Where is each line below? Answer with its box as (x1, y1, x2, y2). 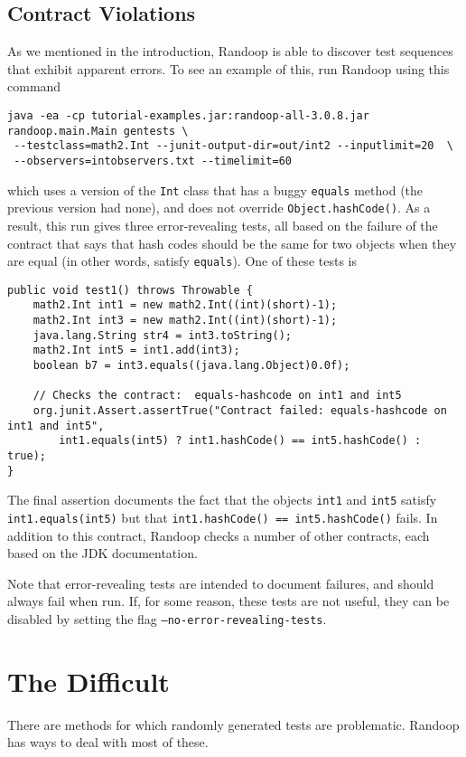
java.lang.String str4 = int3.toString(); (33, 328, 292, 342)
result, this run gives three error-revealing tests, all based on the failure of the (7, 215, 438, 234)
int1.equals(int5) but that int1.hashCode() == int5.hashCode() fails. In (7, 507, 438, 526)
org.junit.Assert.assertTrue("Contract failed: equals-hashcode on (33, 404, 447, 418)
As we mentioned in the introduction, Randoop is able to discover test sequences (7, 42, 453, 61)
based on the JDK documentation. (7, 544, 198, 563)
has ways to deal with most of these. (7, 733, 209, 752)
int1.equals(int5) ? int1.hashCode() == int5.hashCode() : (59, 434, 422, 448)
